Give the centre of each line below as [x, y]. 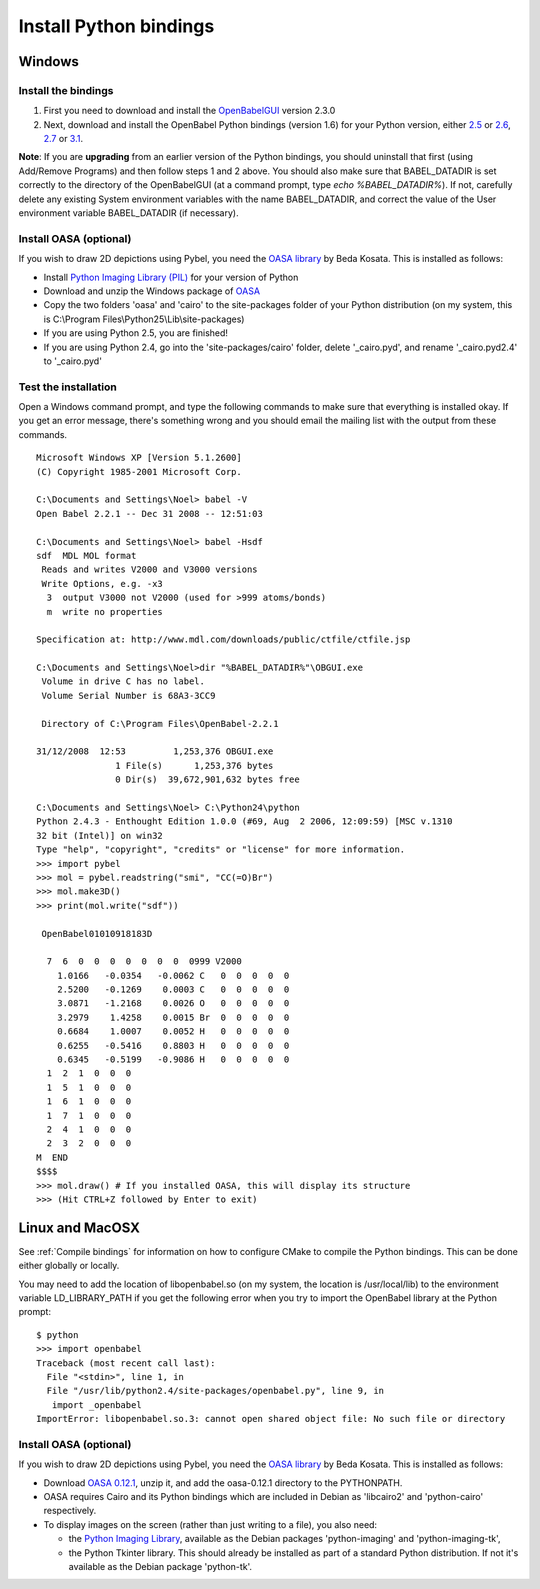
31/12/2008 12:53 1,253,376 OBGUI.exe [155, 751]
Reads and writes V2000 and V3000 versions [150, 569]
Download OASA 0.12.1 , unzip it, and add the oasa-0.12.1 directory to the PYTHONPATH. [223, 1482]
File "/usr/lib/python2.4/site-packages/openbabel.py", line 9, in [215, 1391]
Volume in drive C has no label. [123, 681]
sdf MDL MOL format [86, 555]
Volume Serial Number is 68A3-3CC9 [128, 695]
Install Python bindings [116, 26]
